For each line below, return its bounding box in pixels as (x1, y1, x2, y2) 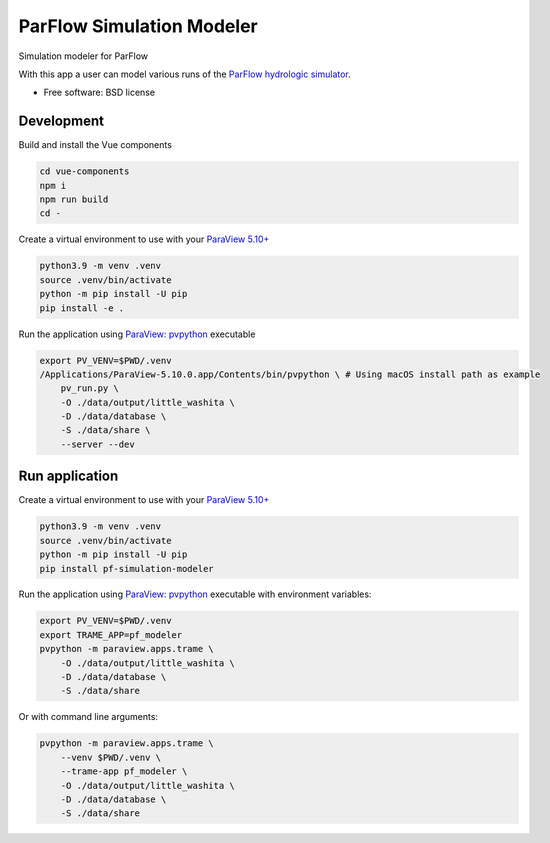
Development (18, 113, 105, 130)
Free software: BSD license (43, 86, 155, 99)
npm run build (39, 194, 109, 205)
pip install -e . (39, 302, 125, 314)
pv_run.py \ (60, 383, 120, 394)
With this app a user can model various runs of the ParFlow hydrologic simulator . (18, 68, 352, 80)
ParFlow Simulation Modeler (18, 15, 259, 37)
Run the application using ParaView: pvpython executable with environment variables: (18, 588, 372, 600)
